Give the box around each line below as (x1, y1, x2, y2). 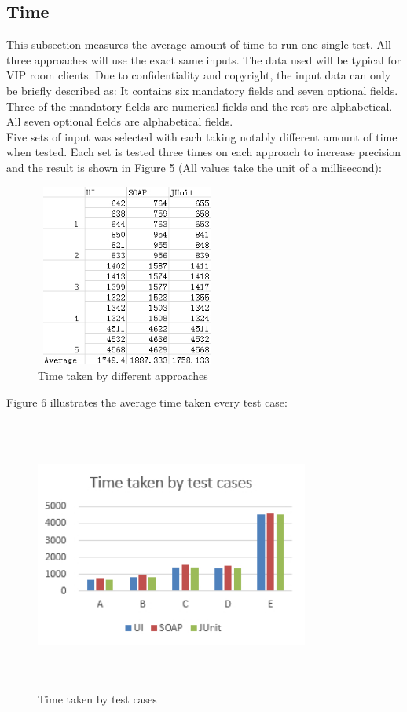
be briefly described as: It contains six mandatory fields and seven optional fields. (6, 82, 398, 98)
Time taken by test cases (38, 690, 157, 707)
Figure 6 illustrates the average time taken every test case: (6, 393, 288, 410)
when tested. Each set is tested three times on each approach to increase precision (6, 144, 401, 160)
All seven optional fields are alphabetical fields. (6, 113, 233, 130)
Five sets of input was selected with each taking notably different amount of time (6, 128, 398, 144)
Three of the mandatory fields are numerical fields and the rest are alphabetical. (6, 97, 393, 114)
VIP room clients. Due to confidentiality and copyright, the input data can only (6, 67, 391, 83)
